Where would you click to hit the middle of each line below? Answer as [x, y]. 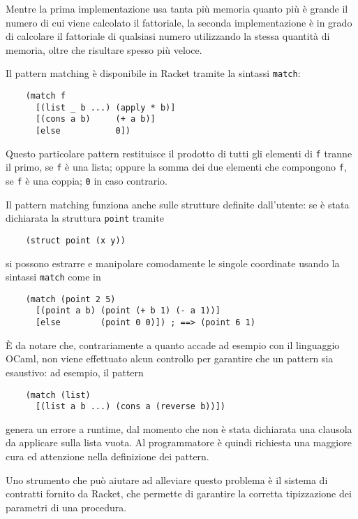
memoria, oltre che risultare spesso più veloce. [104, 49]
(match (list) [58, 395]
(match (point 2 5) [70, 299]
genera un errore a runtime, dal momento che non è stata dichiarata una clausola [179, 428]
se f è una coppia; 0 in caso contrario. [87, 180]
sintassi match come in [53, 277]
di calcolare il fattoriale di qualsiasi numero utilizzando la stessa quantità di [168, 36]
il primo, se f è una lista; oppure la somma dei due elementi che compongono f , [176, 167]
